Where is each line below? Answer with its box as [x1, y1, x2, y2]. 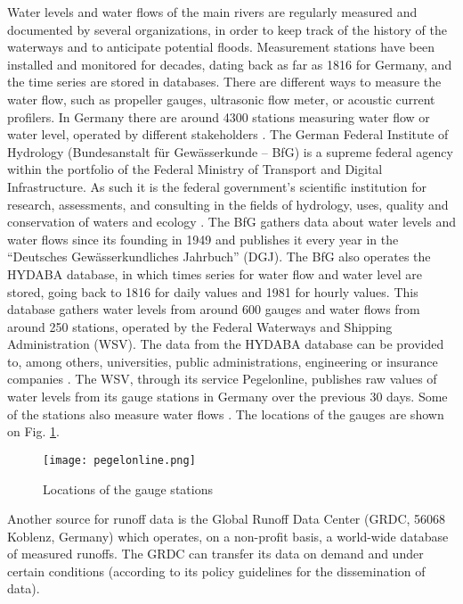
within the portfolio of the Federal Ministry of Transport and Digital [7, 160, 383, 178]
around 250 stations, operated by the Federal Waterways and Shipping [7, 317, 393, 335]
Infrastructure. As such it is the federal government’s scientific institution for [7, 177, 426, 195]
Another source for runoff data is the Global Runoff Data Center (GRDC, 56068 [7, 509, 446, 528]
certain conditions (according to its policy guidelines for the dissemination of [7, 561, 426, 580]
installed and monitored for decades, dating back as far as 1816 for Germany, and [7, 54, 452, 73]
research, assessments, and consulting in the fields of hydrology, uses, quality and [7, 194, 449, 213]
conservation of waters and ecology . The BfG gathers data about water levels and [7, 212, 456, 231]
